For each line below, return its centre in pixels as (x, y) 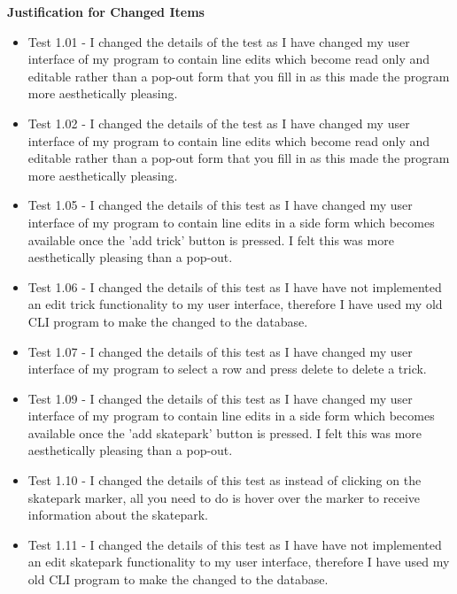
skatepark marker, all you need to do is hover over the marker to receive (224, 497)
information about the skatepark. (118, 515)
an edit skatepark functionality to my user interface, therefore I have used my (239, 562)
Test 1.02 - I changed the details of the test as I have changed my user (219, 123)
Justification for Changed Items (106, 12)
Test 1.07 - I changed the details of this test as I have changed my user (220, 351)
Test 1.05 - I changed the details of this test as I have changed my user (220, 205)
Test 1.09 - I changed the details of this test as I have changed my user (220, 398)
